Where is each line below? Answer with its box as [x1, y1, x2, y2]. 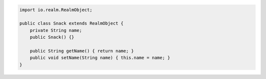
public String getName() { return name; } [30, 48, 134, 53]
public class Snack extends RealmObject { [19, 21, 124, 26]
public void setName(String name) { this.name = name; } [30, 55, 170, 61]
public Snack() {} [30, 34, 74, 40]
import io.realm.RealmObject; [19, 7, 93, 12]
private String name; [30, 27, 82, 33]
